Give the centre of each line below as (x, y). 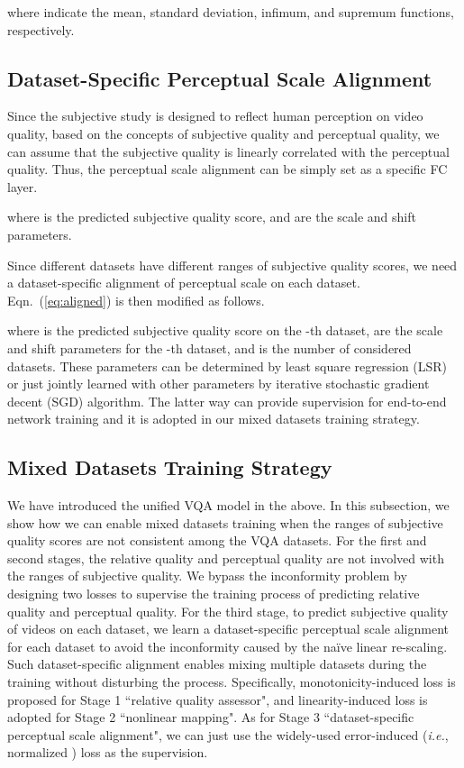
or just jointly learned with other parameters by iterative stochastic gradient (218, 384)
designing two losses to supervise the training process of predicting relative (214, 594)
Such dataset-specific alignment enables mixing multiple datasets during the (217, 664)
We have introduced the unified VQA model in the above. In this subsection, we (228, 505)
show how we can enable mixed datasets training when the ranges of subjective (225, 522)
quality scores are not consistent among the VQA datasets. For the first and (217, 540)
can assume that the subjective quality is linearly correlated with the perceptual (228, 151)
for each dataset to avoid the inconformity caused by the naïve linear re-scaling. (227, 646)
